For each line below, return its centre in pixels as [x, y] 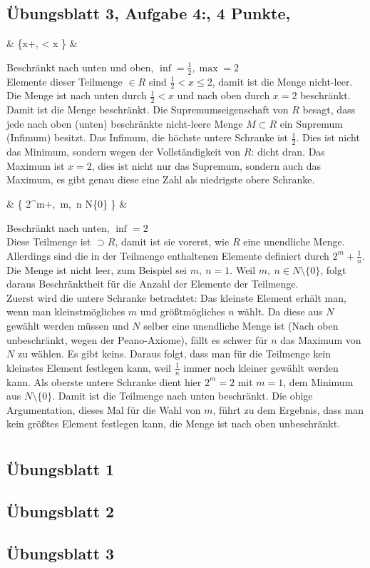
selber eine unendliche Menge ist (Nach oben [241, 326]
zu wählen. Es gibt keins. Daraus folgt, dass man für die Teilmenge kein [174, 354]
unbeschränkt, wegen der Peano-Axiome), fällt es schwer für [137, 339]
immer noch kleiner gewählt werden [261, 367]
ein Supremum [312, 123]
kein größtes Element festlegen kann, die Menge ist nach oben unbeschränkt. [174, 424]
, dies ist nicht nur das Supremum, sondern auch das [206, 165]
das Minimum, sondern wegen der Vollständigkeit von [124, 152]
